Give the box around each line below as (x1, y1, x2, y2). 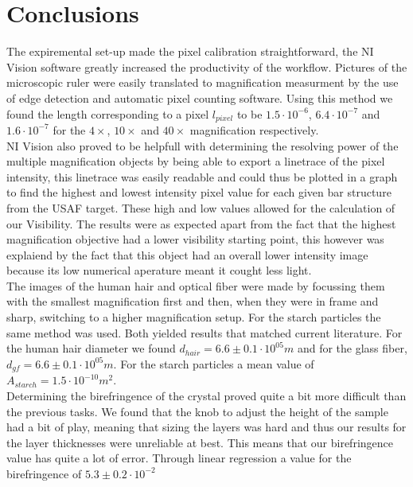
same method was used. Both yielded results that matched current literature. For (6, 324, 403, 341)
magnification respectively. (189, 121, 319, 138)
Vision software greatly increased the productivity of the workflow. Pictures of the (6, 58, 407, 75)
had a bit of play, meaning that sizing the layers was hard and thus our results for (6, 419, 407, 435)
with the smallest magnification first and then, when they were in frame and (6, 293, 379, 310)
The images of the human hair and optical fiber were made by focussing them (6, 277, 385, 294)
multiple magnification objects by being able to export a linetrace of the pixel (6, 153, 385, 169)
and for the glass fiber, (297, 340, 407, 356)
